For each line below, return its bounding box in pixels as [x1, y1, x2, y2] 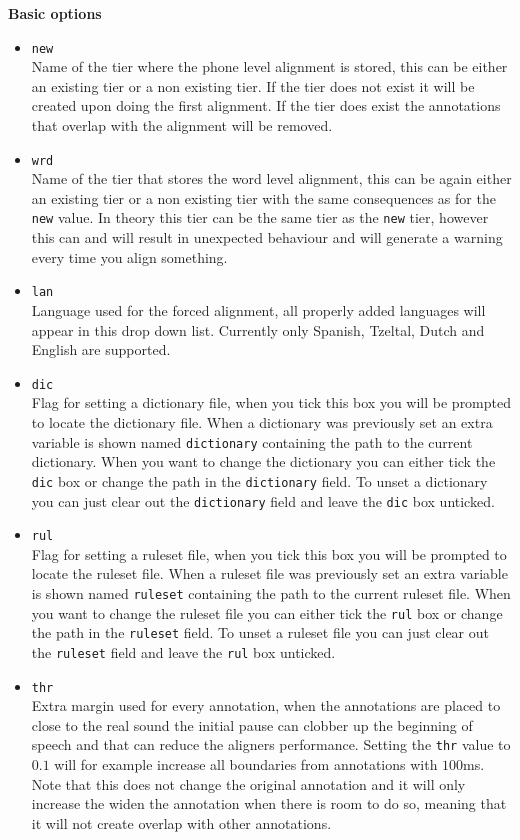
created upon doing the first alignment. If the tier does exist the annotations [31, 95, 501, 116]
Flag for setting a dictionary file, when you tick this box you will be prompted [31, 392, 512, 413]
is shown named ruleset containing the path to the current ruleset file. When [31, 583, 511, 603]
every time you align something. [31, 246, 228, 267]
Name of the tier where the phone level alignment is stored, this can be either [31, 56, 508, 77]
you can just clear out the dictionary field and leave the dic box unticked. [31, 490, 495, 511]
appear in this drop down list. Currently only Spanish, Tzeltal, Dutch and [31, 319, 485, 340]
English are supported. [31, 339, 171, 360]
